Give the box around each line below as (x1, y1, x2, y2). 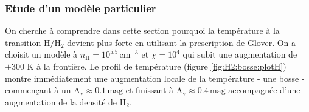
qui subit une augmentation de (182, 48, 297, 61)
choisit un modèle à (5, 48, 78, 61)
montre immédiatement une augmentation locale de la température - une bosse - (5, 71, 305, 84)
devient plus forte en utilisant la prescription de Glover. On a (67, 36, 296, 48)
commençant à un (5, 84, 71, 96)
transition (5, 36, 41, 48)
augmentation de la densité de (5, 95, 117, 108)
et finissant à (125, 84, 174, 96)
